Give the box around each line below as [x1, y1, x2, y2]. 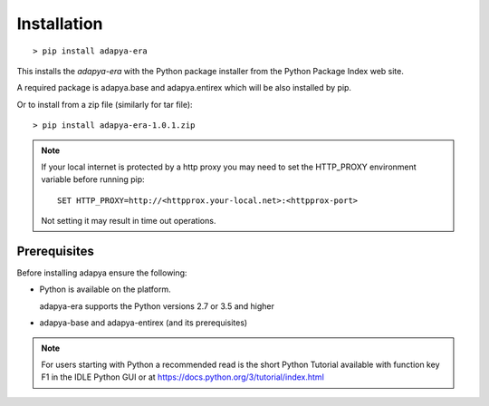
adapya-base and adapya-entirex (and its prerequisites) [39, 317, 248, 328]
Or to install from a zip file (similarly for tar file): [16, 99, 194, 110]
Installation [16, 14, 103, 34]
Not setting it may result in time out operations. [41, 216, 216, 227]
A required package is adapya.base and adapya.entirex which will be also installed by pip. [16, 82, 352, 93]
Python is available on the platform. [39, 284, 171, 295]
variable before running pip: [41, 174, 145, 185]
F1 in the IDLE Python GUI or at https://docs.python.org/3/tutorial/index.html [41, 372, 325, 382]
